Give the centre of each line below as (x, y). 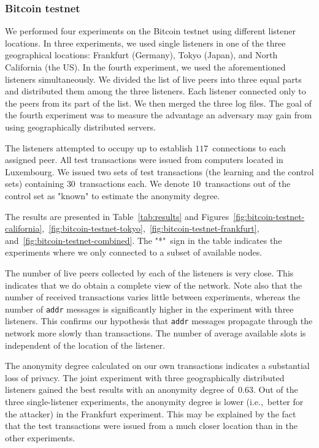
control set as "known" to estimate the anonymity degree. (113, 195)
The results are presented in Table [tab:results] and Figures (117, 216)
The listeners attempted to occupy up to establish (99, 147)
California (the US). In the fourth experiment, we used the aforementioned (145, 67)
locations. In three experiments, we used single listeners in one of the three (145, 43)
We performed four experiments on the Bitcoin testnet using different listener (151, 31)
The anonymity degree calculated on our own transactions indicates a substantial (157, 366)
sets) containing (35, 184)
